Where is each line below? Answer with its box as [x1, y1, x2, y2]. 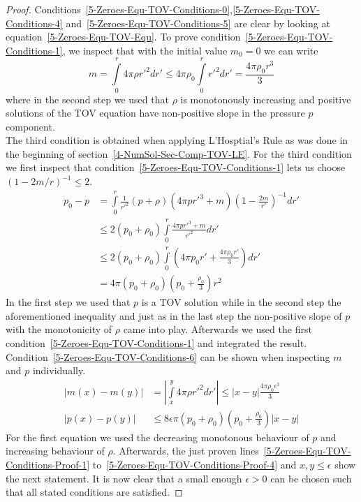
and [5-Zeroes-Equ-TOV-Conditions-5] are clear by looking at [66, 15, 330, 30]
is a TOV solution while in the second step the [141, 295, 341, 309]
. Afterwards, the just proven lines [112, 443, 259, 458]
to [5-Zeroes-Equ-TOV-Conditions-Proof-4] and [92, 457, 297, 471]
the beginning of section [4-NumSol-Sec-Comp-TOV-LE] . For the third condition [6, 146, 352, 161]
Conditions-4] [6, 15, 63, 30]
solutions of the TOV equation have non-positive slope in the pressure [6, 105, 305, 120]
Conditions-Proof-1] [6, 457, 90, 471]
